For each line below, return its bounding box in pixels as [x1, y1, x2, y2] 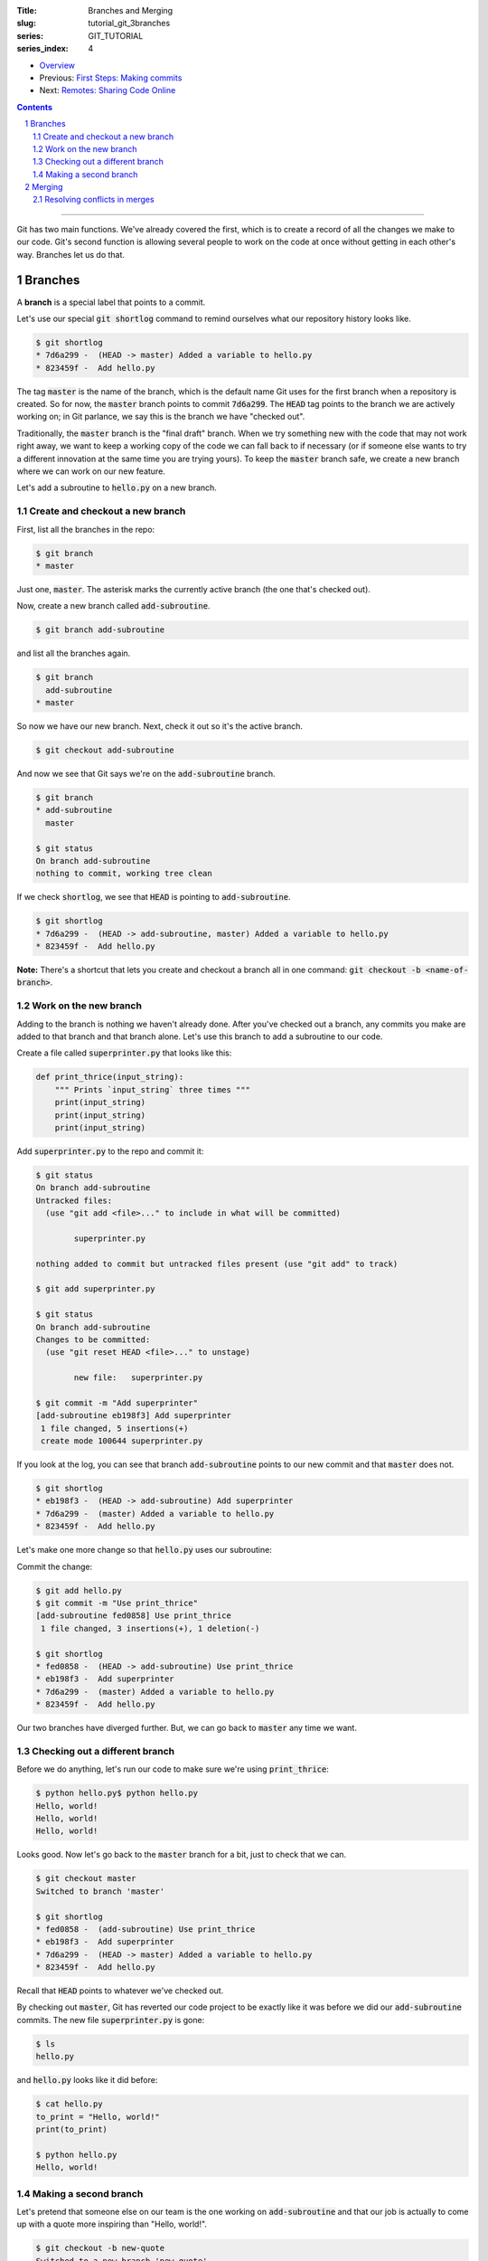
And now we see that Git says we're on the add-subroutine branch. [16, 769, 276, 779]
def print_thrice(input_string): [35, 1072, 184, 1083]
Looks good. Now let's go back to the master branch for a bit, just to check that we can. [16, 1849, 347, 1860]
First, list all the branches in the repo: [16, 524, 155, 535]
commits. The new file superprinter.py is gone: [16, 2014, 205, 2025]
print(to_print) [35, 2124, 108, 2134]
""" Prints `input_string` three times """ [54, 1084, 250, 1094]
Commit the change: [16, 1561, 93, 1572]
